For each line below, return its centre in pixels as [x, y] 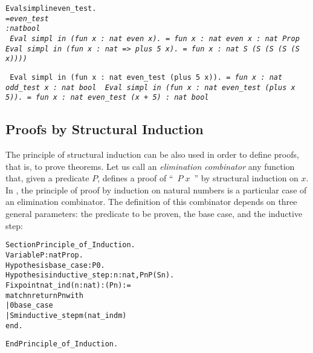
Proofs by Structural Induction [105, 129]
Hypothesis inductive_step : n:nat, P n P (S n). [90, 275]
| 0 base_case [29, 306]
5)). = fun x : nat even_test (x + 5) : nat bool [107, 98]
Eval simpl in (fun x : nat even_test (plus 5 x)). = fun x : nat [146, 77]
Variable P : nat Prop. [44, 255]
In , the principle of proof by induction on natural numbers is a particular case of [156, 189]
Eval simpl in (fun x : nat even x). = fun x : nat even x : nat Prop [155, 38]
